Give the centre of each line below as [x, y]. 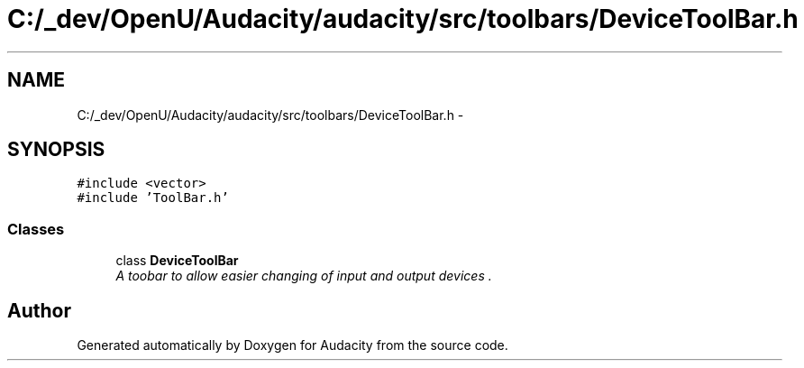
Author [39, 310]
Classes [36, 229]
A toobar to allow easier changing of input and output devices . [304, 276]
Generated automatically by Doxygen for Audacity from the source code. [292, 345]
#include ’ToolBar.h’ [153, 198]
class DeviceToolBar [177, 261]
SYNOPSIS [56, 150]
